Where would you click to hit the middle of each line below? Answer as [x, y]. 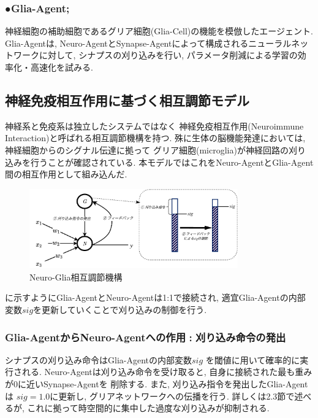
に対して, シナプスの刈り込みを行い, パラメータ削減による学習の [168, 55]
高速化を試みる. [62, 67]
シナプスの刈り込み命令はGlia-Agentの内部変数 [98, 359]
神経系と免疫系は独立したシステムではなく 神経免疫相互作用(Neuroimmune [154, 126]
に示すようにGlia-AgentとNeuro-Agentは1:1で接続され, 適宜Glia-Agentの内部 [155, 297]
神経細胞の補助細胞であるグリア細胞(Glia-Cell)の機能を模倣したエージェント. [159, 31]
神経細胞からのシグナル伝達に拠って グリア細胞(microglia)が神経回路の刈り [155, 149]
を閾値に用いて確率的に [253, 359]
